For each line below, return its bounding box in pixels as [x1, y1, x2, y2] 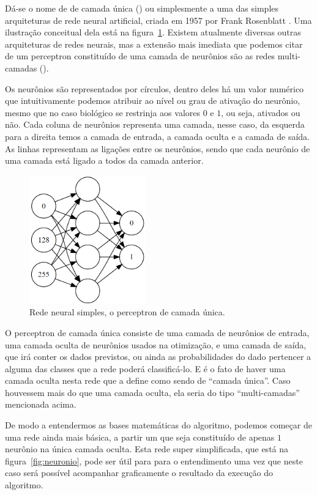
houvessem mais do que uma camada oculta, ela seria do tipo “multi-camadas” [5, 386, 300, 398]
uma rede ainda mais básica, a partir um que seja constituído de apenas [5, 430, 275, 443]
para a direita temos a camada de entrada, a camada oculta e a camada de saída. [5, 130, 310, 142]
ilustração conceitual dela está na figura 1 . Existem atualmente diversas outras [5, 26, 301, 38]
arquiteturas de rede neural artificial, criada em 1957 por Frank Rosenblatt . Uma [5, 13, 312, 26]
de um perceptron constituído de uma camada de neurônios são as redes [5, 50, 275, 62]
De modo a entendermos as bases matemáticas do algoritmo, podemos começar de [5, 419, 312, 431]
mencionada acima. [5, 398, 76, 411]
